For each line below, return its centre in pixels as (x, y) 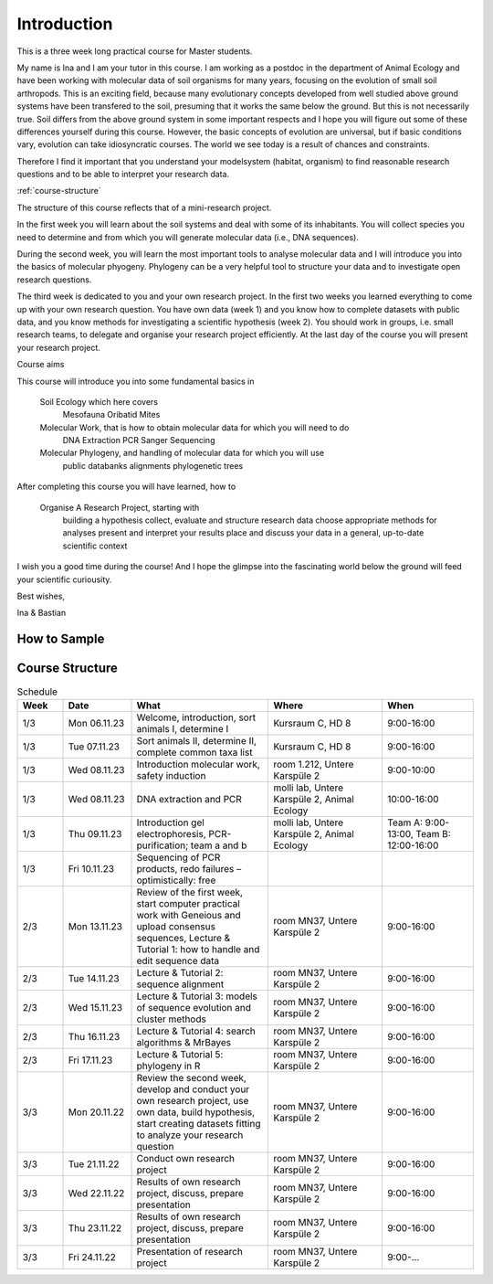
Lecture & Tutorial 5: (180, 1054)
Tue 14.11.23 (94, 978)
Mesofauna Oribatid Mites (111, 415)
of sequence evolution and (194, 1007)
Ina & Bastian (42, 613)
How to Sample (61, 639)
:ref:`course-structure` (59, 191)
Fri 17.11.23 (90, 1060)
